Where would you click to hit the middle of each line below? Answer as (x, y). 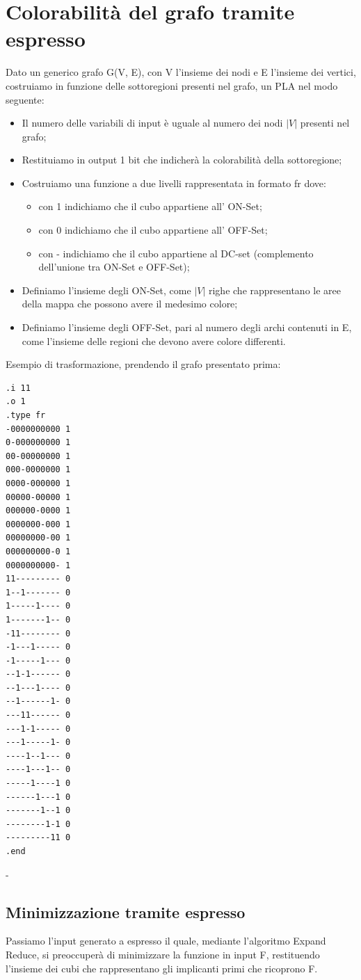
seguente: (25, 99)
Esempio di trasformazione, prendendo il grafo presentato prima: (143, 364)
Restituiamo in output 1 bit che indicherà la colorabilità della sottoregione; (182, 160)
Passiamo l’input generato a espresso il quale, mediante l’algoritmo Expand (166, 941)
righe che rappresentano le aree (274, 290)
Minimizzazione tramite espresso (126, 911)
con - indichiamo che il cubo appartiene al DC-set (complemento (176, 253)
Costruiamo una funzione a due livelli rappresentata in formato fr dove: (174, 183)
